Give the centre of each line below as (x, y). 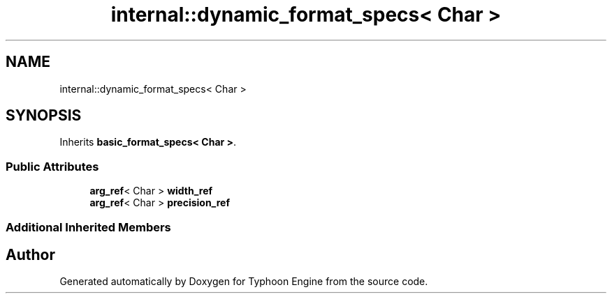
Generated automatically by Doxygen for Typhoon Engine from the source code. (244, 282)
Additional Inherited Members (88, 227)
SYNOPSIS (44, 116)
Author (30, 254)
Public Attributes (52, 166)
